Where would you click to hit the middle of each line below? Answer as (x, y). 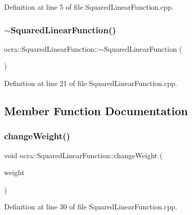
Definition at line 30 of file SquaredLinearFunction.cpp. (91, 207)
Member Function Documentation (96, 110)
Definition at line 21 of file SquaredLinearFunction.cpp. (91, 83)
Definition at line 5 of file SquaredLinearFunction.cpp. (89, 7)
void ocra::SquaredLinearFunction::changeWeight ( (83, 155)
